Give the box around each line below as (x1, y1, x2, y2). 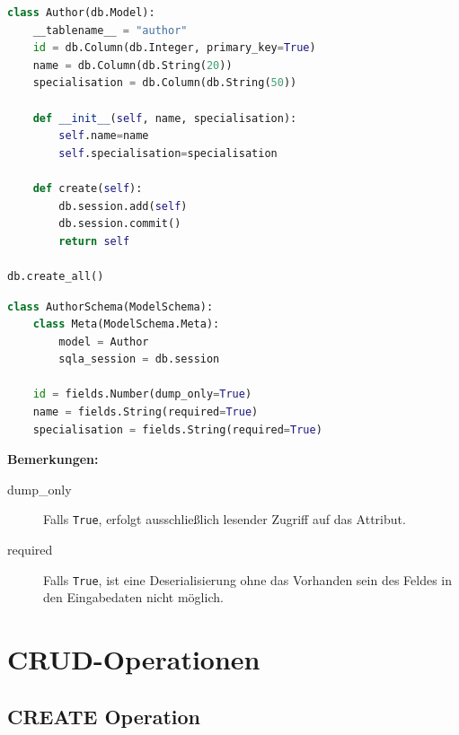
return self (58, 234, 130, 248)
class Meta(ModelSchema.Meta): (32, 318, 220, 331)
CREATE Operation (7, 702, 200, 730)
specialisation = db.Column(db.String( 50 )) (32, 76, 297, 90)
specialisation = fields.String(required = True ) (32, 423, 322, 436)
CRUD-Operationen (7, 641, 260, 678)
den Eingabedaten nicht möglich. (43, 588, 224, 607)
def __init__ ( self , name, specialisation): (32, 111, 297, 125)
